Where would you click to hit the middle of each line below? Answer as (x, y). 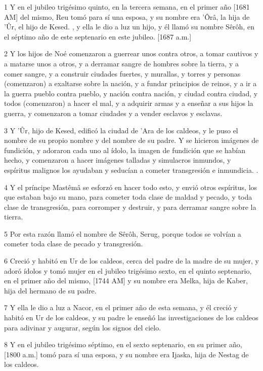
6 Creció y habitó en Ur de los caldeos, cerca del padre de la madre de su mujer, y (132, 261)
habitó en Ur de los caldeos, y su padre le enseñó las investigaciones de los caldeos (131, 318)
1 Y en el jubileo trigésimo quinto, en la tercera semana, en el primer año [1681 (127, 7)
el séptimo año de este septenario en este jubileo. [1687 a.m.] (98, 36)
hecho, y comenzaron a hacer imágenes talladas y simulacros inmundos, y (118, 160)
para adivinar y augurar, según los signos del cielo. (83, 327)
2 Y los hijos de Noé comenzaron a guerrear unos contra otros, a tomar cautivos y (131, 53)
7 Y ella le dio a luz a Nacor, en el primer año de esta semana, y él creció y (121, 307)
